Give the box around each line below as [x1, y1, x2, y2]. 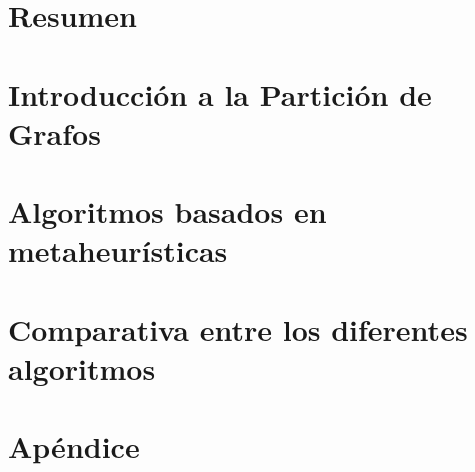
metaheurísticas [8, 230, 228, 271]
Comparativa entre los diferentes [8, 308, 468, 349]
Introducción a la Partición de [8, 73, 432, 114]
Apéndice [8, 426, 140, 467]
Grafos [8, 112, 101, 153]
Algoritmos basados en [8, 191, 327, 232]
